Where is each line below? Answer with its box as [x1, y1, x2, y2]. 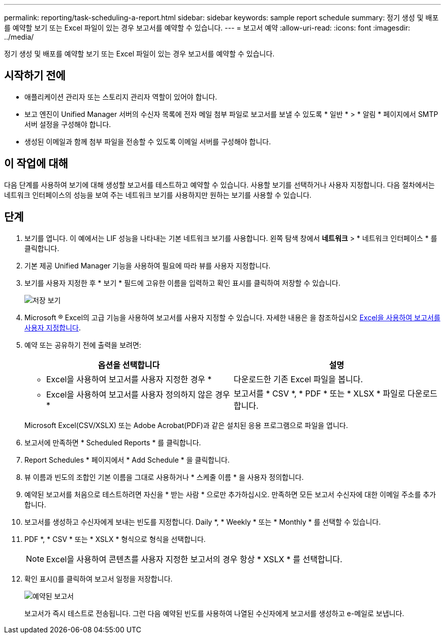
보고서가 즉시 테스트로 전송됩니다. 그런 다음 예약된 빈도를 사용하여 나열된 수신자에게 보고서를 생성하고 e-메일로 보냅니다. [24, 609, 404, 618]
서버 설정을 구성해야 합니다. [24, 119, 111, 129]
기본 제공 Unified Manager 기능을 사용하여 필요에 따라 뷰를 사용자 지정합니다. [24, 261, 271, 270]
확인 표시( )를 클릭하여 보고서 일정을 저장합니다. [24, 574, 173, 583]
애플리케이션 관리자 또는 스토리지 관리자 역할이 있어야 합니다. [24, 92, 217, 101]
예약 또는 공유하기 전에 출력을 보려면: [24, 340, 141, 349]
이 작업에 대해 [4, 157, 68, 170]
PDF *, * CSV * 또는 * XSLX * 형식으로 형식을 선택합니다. [24, 534, 206, 543]
